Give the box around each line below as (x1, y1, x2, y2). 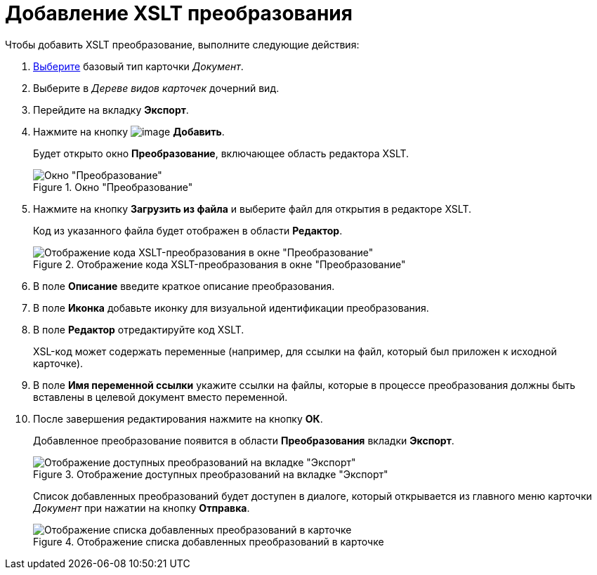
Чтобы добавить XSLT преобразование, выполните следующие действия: (5, 38, 360, 51)
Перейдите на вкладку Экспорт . (33, 103, 189, 116)
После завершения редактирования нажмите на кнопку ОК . (33, 412, 323, 425)
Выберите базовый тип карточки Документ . (33, 60, 244, 72)
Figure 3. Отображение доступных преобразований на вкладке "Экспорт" (33, 468, 388, 480)
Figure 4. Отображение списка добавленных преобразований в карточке (33, 535, 384, 548)
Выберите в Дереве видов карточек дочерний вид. (33, 81, 280, 94)
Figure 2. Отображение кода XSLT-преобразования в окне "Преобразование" (33, 258, 406, 270)
